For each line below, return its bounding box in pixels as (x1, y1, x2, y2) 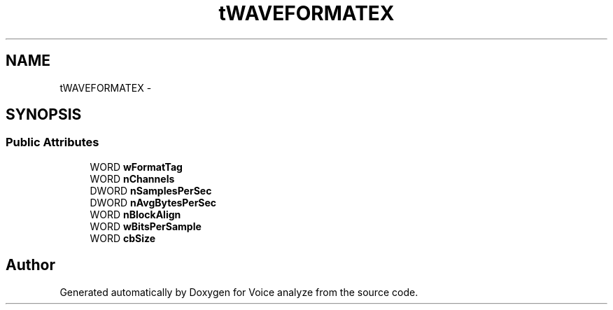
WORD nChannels (90, 172, 175, 185)
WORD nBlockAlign (90, 208, 181, 220)
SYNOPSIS (6, 106, 82, 124)
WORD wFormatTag (90, 160, 183, 173)
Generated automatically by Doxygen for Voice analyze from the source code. (59, 286, 418, 298)
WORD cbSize (90, 232, 156, 244)
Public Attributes (6, 135, 99, 150)
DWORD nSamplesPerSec (90, 184, 212, 197)
